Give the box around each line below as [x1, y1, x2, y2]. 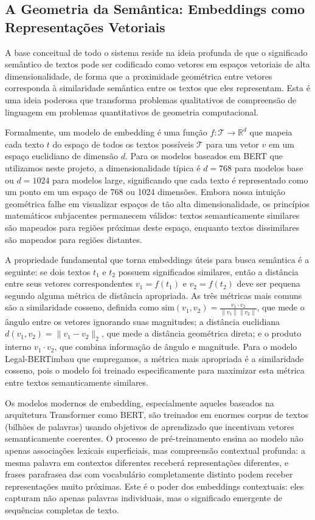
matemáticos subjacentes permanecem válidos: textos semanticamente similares [5, 209, 300, 222]
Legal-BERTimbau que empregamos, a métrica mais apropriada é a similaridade [5, 352, 304, 364]
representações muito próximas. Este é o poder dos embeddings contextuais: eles [5, 479, 304, 492]
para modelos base [234, 161, 303, 174]
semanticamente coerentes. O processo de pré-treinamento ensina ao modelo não [5, 432, 303, 445]
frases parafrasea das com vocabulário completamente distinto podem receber [5, 468, 293, 481]
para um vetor [206, 137, 259, 150]
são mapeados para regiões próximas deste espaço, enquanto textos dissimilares [5, 221, 300, 233]
